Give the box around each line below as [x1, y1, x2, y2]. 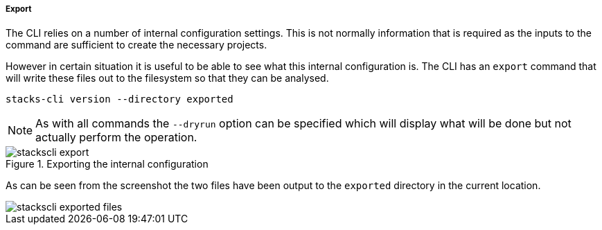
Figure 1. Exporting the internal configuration [6, 158, 209, 170]
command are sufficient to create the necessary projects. [6, 39, 267, 51]
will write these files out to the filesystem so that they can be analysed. [6, 72, 329, 85]
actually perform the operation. [35, 130, 197, 145]
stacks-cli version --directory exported [6, 94, 233, 105]
